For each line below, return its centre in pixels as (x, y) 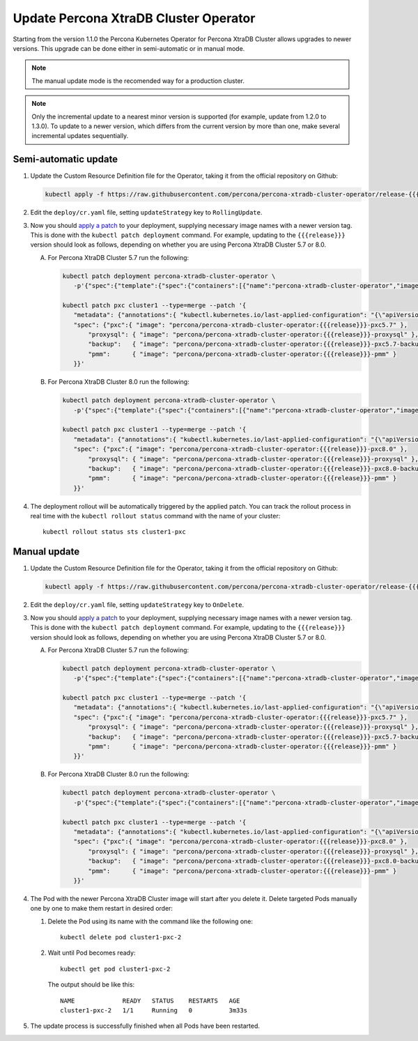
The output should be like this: (91, 985)
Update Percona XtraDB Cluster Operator (134, 18)
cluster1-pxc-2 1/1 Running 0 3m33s (154, 1010)
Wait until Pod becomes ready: (92, 953)
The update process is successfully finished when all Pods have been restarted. (145, 1026)
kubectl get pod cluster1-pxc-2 (115, 969)
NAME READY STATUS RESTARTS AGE (150, 1001)
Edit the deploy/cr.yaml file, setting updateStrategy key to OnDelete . (137, 605)
